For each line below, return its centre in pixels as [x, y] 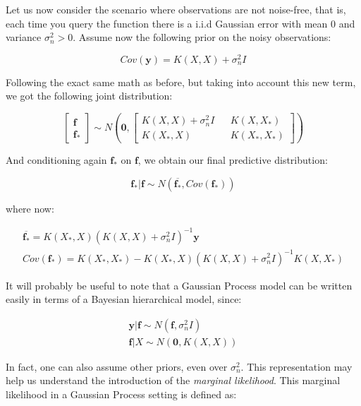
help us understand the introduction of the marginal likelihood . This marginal [173, 380]
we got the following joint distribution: [89, 96]
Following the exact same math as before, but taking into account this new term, [181, 82]
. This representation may [296, 366]
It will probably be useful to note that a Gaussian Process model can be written [179, 285]
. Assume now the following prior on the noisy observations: [202, 37]
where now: [30, 208]
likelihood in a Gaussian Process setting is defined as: [121, 394]
